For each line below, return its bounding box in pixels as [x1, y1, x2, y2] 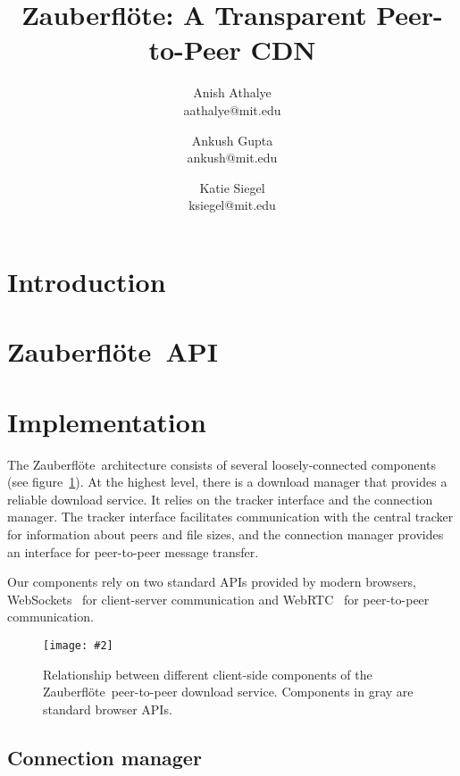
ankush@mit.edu [187, 148, 278, 167]
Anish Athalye [193, 83, 272, 102]
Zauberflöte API [7, 333, 218, 370]
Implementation [7, 403, 206, 439]
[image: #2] [43, 638, 113, 652]
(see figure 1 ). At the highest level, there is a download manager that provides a [7, 472, 447, 491]
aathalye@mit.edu [183, 100, 281, 119]
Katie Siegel [199, 178, 265, 196]
